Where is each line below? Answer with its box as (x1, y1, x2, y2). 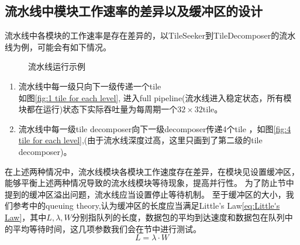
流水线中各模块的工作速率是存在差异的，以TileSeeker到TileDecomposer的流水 (5, 29, 296, 42)
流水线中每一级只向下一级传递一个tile (18, 80, 161, 92)
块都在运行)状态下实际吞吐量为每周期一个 (18, 103, 178, 115)
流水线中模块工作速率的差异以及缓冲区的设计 (5, 2, 263, 20)
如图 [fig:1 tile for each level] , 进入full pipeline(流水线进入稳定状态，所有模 (18, 91, 292, 103)
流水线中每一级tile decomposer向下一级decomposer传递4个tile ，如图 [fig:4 (18, 122, 291, 134)
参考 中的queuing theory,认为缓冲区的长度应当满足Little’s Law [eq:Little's (12, 199, 280, 212)
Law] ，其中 (5, 211, 47, 223)
